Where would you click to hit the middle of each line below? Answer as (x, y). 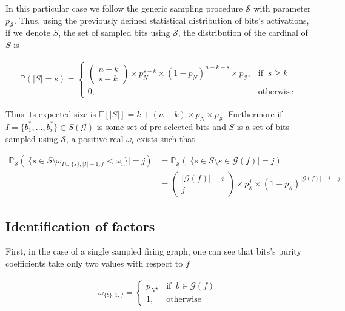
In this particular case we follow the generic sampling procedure (124, 8)
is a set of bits (263, 126)
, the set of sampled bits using (114, 32)
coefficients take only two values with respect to (94, 263)
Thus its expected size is (51, 114)
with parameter (282, 8)
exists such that (166, 138)
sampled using (32, 138)
